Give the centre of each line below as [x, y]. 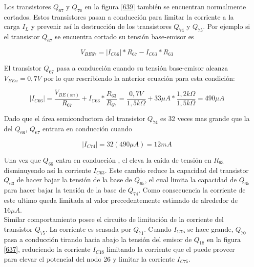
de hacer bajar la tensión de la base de [74, 180]
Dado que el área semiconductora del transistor [75, 118]
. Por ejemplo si [226, 26]
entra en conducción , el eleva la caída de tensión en [134, 159]
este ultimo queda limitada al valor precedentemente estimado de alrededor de [121, 200]
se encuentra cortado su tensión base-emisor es [125, 36]
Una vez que [22, 159]
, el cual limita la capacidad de [191, 180]
